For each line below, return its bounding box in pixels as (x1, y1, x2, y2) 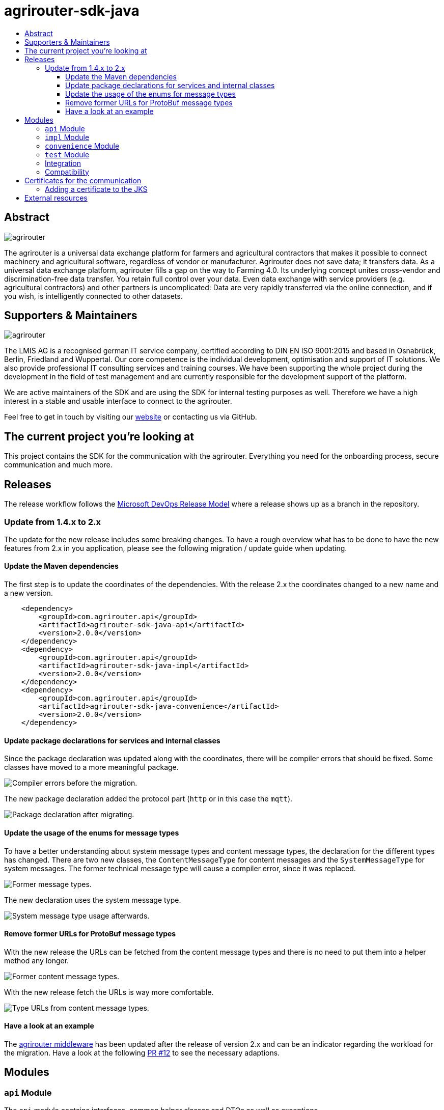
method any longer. (4, 956, 69, 965)
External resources (24, 193, 88, 202)
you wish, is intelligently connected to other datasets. (4, 291, 183, 300)
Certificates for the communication (24, 176, 142, 185)
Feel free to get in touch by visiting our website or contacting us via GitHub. (4, 412, 257, 422)
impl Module (45, 132, 90, 142)
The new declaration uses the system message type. (4, 895, 181, 904)
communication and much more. (4, 460, 113, 469)
